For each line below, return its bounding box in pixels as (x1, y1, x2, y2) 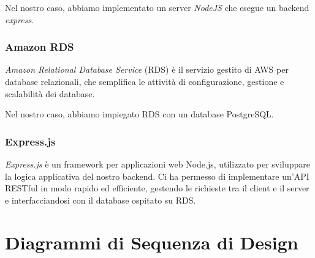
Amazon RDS (5, 39, 74, 54)
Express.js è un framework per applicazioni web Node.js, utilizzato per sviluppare (5, 158, 311, 170)
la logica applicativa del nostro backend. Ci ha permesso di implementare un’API (5, 169, 309, 182)
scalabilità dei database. (5, 87, 95, 100)
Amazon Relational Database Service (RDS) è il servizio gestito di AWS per (5, 63, 289, 76)
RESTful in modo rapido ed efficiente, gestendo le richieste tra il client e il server (5, 182, 309, 194)
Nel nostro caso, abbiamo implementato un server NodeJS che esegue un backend (5, 1, 309, 13)
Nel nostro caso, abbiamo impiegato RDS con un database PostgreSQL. (5, 108, 274, 120)
